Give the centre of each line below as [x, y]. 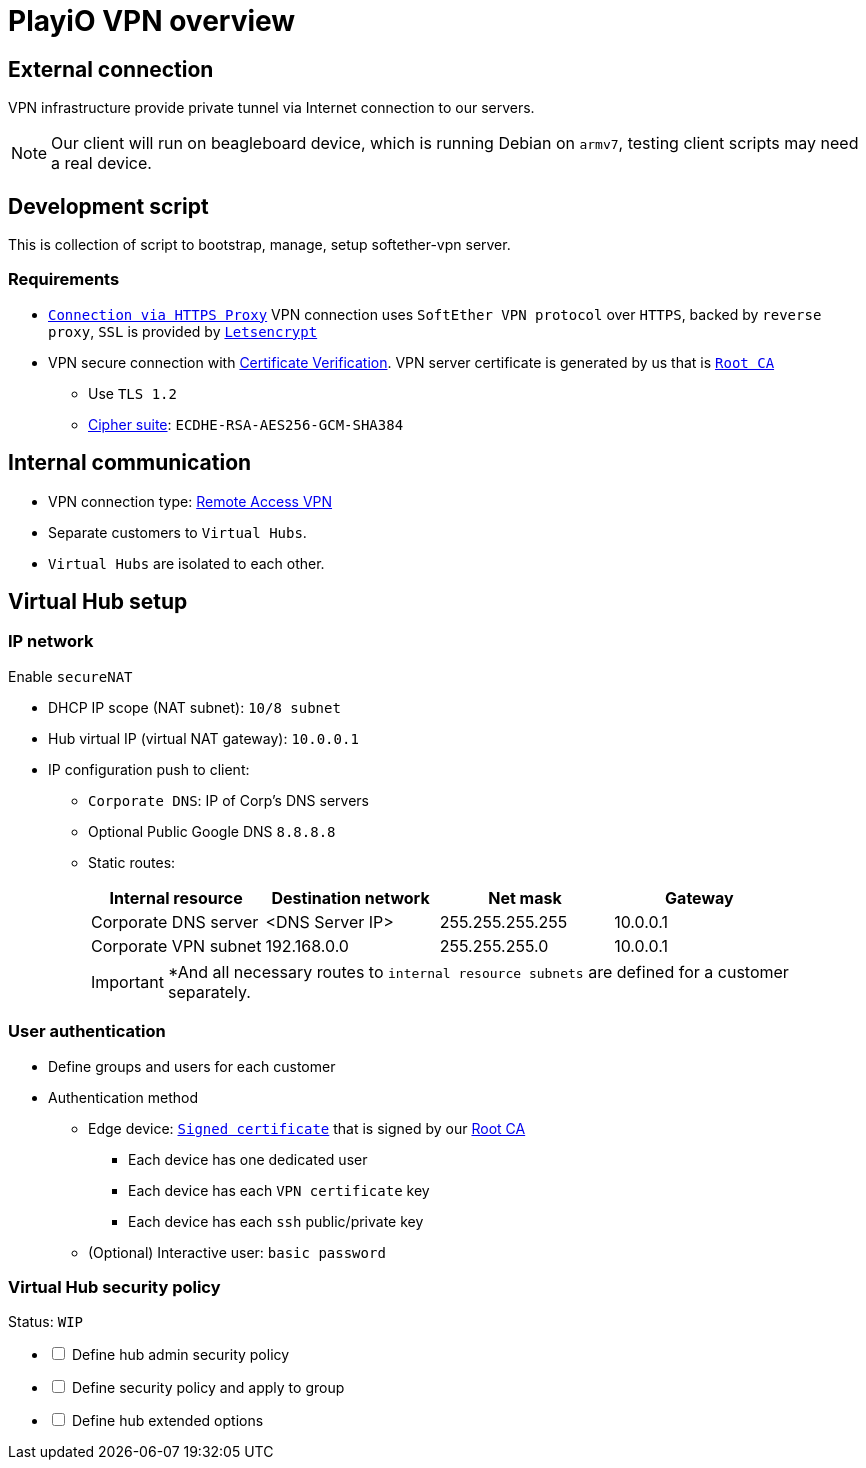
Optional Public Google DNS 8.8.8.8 [212, 831]
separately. [209, 991]
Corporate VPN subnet [176, 945]
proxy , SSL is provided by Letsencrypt [183, 331]
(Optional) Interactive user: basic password [237, 1252]
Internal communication [130, 463]
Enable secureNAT [70, 676]
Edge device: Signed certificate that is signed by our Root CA [307, 1128]
